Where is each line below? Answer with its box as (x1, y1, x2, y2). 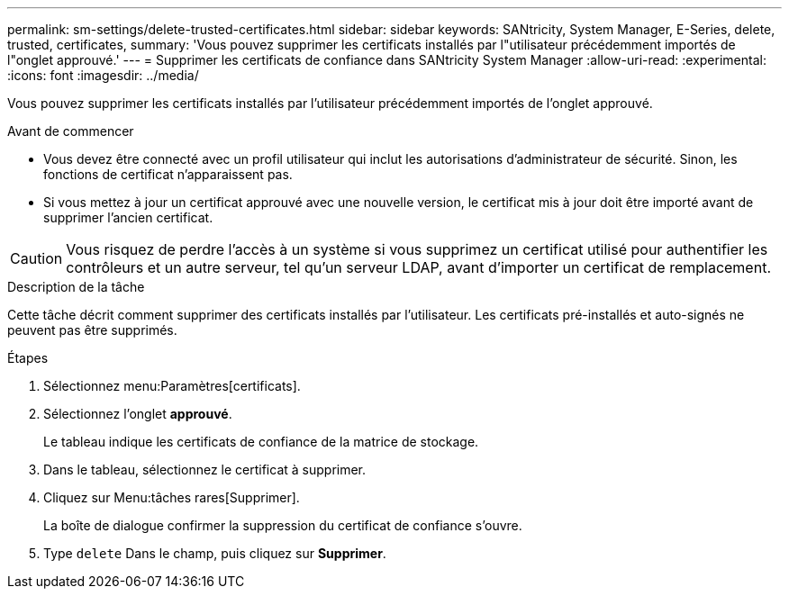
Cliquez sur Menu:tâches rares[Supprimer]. (43, 490, 300, 505)
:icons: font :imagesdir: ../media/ (7, 68, 199, 83)
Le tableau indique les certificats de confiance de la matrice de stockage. (43, 434, 479, 449)
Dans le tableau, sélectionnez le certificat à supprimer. (43, 462, 367, 477)
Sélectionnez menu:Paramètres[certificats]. (43, 378, 301, 393)
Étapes (7, 350, 49, 366)
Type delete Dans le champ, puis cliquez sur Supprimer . (43, 546, 386, 561)
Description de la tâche (7, 279, 145, 294)
